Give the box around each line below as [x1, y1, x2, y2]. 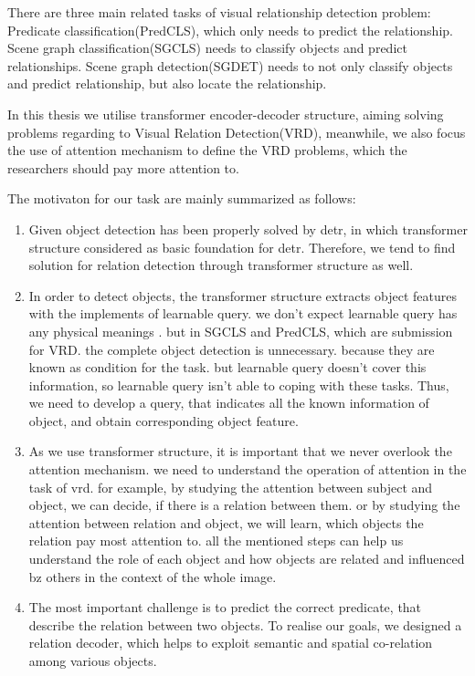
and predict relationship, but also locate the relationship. [7, 74, 327, 93]
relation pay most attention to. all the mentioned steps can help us [28, 531, 404, 550]
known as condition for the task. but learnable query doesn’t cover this [28, 358, 427, 377]
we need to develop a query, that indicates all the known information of [28, 393, 429, 412]
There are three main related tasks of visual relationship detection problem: [7, 3, 431, 21]
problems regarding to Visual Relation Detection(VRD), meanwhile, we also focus [7, 122, 466, 141]
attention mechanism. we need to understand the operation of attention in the [28, 460, 467, 479]
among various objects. [28, 651, 157, 670]
